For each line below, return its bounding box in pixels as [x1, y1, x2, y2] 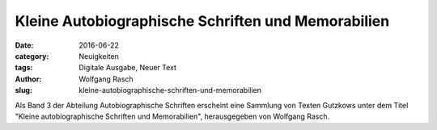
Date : [15, 40, 34, 50]
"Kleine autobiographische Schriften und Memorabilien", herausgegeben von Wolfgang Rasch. [15, 111, 330, 121]
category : [15, 51, 49, 61]
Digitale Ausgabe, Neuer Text [78, 63, 177, 73]
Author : [15, 73, 42, 84]
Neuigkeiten [78, 51, 119, 61]
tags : [15, 63, 33, 73]
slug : [15, 86, 32, 95]
